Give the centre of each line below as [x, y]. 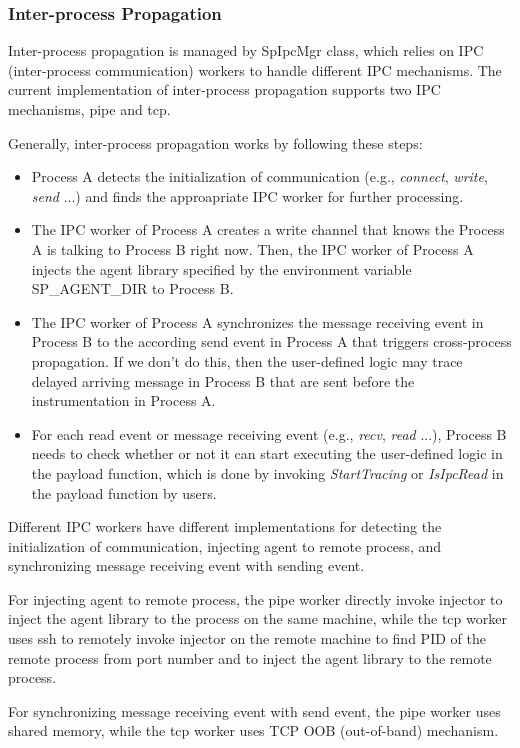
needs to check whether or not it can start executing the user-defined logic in [267, 453]
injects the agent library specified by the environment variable [221, 268]
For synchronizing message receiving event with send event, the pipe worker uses [254, 710]
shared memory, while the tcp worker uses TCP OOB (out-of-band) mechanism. [253, 730]
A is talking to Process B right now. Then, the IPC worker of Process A [252, 248]
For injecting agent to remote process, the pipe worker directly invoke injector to [255, 598]
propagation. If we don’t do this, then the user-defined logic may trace [247, 360]
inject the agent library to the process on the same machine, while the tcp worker [257, 618]
